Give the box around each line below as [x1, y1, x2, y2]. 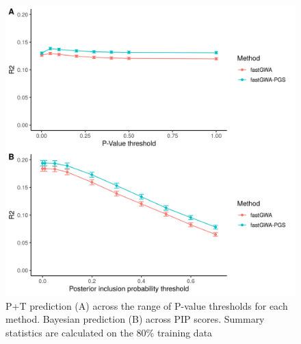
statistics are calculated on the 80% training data [5, 325, 213, 339]
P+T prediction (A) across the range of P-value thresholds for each [5, 298, 288, 312]
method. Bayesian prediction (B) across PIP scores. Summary [5, 312, 265, 326]
